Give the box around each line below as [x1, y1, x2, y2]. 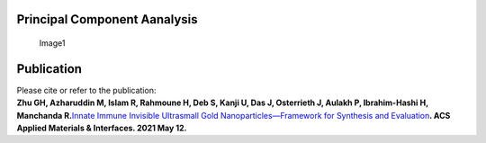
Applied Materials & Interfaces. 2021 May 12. [16, 122, 188, 134]
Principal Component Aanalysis [16, 12, 198, 27]
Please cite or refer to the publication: [16, 85, 157, 95]
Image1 [39, 38, 66, 49]
